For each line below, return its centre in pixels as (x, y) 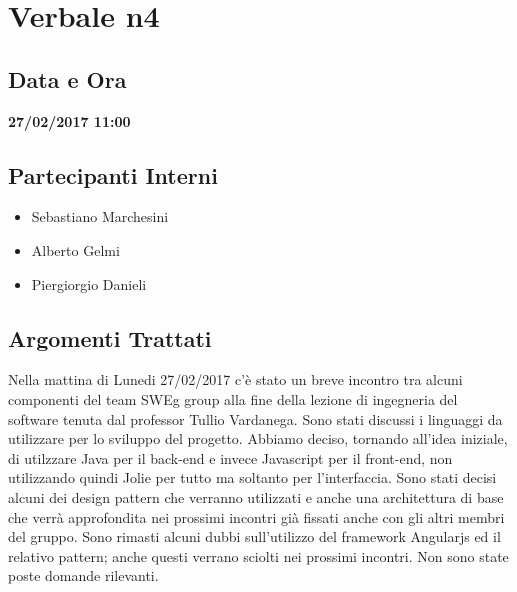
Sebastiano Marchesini (100, 216)
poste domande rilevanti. (83, 575)
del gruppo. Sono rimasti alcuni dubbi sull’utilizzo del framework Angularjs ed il (254, 536)
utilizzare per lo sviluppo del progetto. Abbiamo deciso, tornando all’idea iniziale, (258, 438)
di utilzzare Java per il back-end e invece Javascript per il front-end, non (230, 457)
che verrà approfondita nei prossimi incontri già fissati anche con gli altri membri (256, 516)
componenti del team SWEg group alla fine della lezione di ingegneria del (233, 398)
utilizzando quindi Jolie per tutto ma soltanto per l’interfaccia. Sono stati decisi (252, 477)
